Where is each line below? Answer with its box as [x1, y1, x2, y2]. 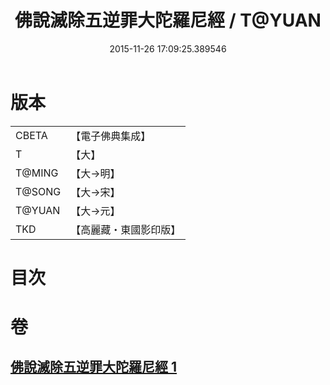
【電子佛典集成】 [70, 129, 152, 143]
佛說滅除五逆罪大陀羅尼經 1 [10, 359, 178, 376]
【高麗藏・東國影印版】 [70, 222, 182, 236]
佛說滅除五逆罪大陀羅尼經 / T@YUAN [14, 9, 322, 32]
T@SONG [15, 184, 62, 198]
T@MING [15, 166, 59, 180]
